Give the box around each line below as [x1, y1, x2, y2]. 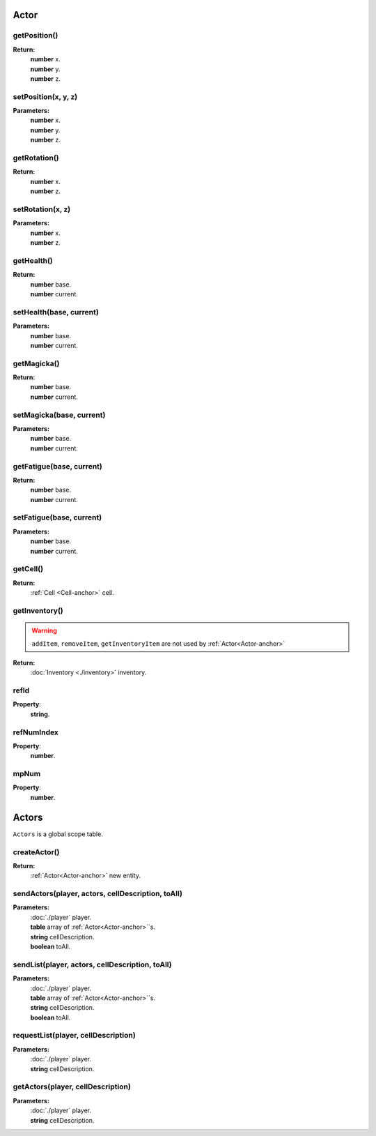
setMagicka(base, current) [13, 410, 106, 420]
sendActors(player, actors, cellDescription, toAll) [13, 889, 182, 899]
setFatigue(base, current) [13, 513, 102, 522]
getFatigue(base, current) [13, 461, 102, 471]
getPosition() [13, 31, 58, 40]
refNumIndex [13, 727, 59, 737]
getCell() [13, 564, 44, 574]
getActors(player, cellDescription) [13, 1082, 132, 1091]
